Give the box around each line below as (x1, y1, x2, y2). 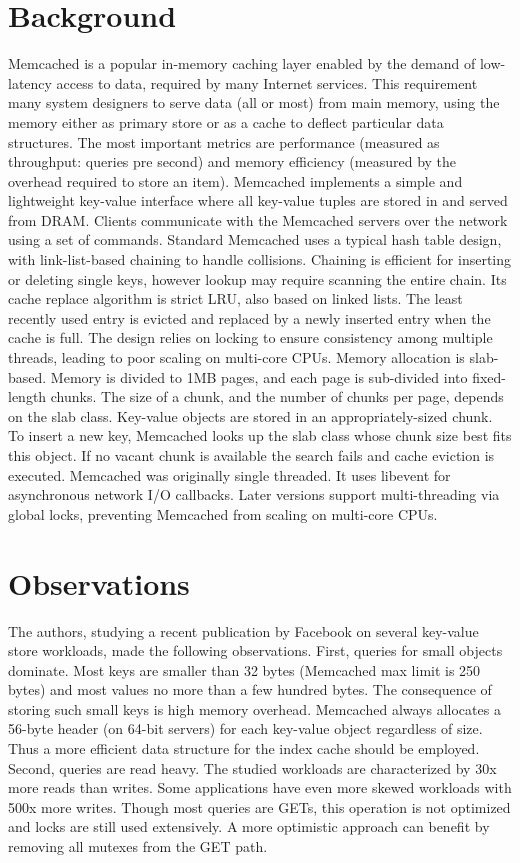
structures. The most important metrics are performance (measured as (8, 131, 440, 152)
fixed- (472, 366, 507, 387)
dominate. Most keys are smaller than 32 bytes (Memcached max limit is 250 (8, 659, 481, 680)
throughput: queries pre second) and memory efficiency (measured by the (8, 151, 457, 172)
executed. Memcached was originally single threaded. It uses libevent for (8, 464, 451, 485)
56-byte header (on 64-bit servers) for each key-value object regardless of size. (8, 718, 483, 739)
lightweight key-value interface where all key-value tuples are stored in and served (8, 190, 508, 211)
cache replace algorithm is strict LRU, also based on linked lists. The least (8, 288, 463, 309)
